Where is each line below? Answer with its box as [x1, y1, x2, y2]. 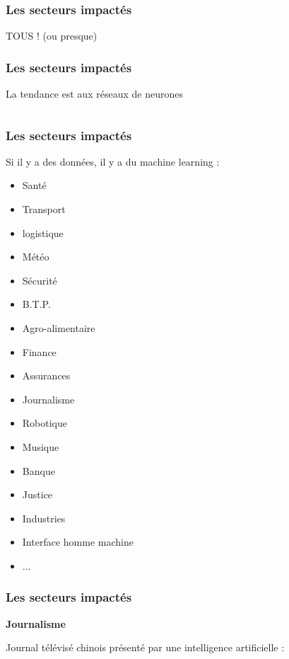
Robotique [22, 416, 68, 430]
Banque [22, 463, 55, 478]
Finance [22, 344, 57, 359]
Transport [22, 202, 66, 217]
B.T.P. [22, 297, 51, 311]
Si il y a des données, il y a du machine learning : [6, 154, 220, 168]
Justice [22, 487, 53, 502]
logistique [22, 225, 64, 240]
